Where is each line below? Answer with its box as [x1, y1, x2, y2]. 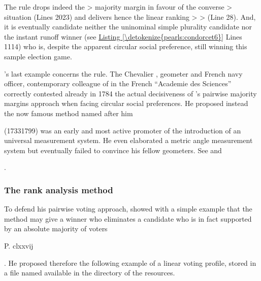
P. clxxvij [4, 240, 34, 251]
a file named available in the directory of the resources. [4, 267, 175, 278]
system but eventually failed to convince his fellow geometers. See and [4, 145, 222, 155]
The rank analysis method [4, 183, 113, 196]
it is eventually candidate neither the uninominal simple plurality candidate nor [4, 21, 252, 32]
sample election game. [4, 51, 72, 61]
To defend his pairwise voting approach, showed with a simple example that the [4, 203, 252, 214]
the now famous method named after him [4, 108, 133, 118]
